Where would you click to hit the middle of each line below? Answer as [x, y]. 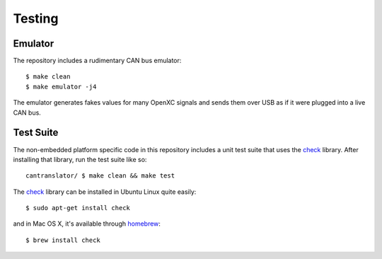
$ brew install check [63, 240]
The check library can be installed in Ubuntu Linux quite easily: [105, 192]
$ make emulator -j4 [61, 86]
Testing [36, 18]
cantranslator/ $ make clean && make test [100, 176]
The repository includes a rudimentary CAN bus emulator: [97, 61]
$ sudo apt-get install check [78, 208]
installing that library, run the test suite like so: [80, 159]
